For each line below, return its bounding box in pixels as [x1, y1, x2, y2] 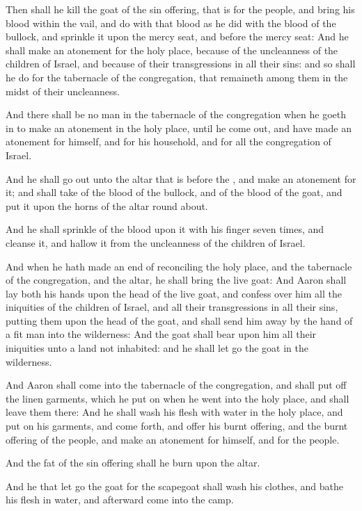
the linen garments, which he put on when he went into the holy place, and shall [6, 391, 349, 405]
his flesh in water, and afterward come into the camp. [6, 492, 234, 507]
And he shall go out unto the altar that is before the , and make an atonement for [6, 171, 356, 186]
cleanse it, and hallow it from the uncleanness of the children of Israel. [6, 235, 306, 250]
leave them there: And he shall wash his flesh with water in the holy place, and [6, 405, 343, 419]
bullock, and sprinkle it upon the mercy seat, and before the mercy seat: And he [6, 29, 349, 44]
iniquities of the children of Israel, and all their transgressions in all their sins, [6, 300, 338, 314]
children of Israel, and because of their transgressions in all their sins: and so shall [6, 56, 356, 71]
